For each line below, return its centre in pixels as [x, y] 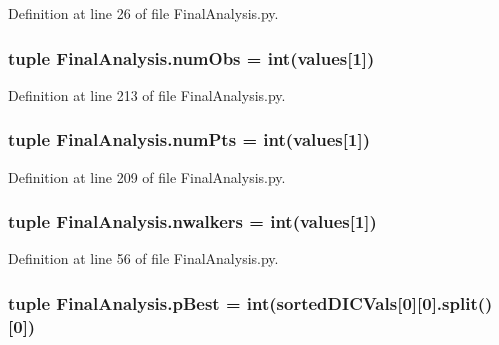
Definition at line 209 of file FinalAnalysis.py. [147, 176]
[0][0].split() [445, 302]
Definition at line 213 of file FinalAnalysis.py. [147, 94]
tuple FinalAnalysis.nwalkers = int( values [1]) [192, 221]
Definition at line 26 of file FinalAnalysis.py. [143, 13]
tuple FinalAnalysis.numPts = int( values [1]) [189, 139]
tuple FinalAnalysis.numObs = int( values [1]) [191, 57]
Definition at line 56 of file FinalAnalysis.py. [143, 258]
